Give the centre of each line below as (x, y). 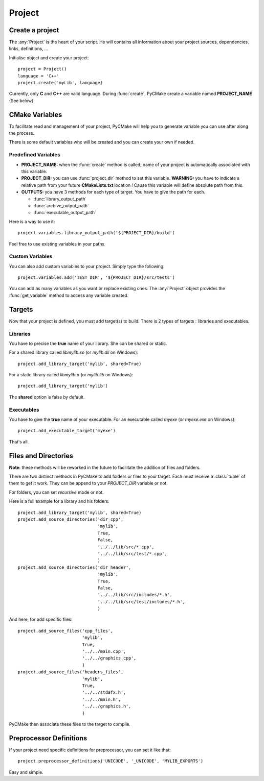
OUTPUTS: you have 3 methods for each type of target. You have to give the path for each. (113, 192)
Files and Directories (41, 456)
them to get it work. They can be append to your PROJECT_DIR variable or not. (88, 483)
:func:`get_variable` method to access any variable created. (69, 295)
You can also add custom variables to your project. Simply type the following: (87, 266)
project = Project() (42, 69)
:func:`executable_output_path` (65, 213)
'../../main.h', (101, 699)
